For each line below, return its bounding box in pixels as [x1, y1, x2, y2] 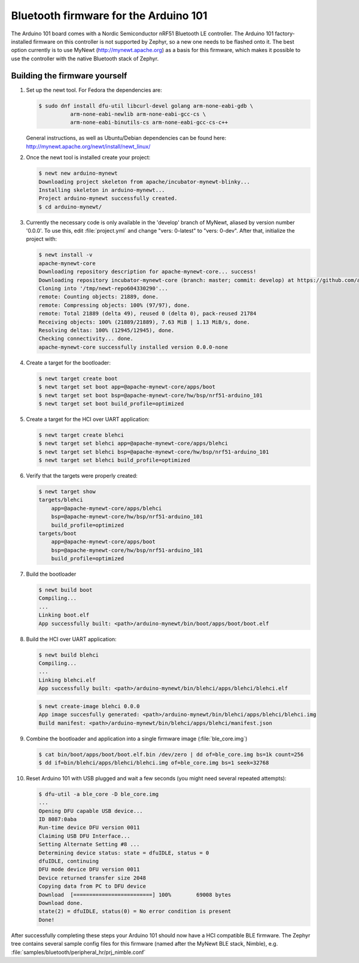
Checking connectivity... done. [38, 335, 134, 342]
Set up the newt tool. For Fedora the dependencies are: [26, 86, 163, 93]
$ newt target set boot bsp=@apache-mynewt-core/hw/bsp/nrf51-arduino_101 [38, 392, 263, 399]
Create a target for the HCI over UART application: [26, 415, 150, 423]
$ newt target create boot [38, 375, 118, 382]
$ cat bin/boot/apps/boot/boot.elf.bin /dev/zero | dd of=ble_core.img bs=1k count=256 [38, 751, 304, 758]
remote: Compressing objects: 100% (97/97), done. [38, 302, 191, 308]
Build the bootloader [26, 570, 77, 578]
